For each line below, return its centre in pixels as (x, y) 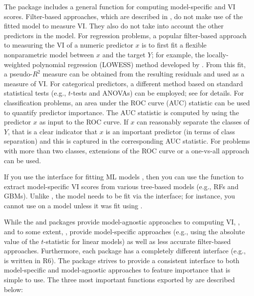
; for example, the (178, 54)
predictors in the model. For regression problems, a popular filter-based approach (125, 35)
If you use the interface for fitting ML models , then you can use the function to (124, 177)
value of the (21, 241)
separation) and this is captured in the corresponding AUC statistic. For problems (127, 141)
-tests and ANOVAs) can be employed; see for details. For (157, 93)
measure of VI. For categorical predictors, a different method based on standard (124, 83)
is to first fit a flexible (174, 45)
